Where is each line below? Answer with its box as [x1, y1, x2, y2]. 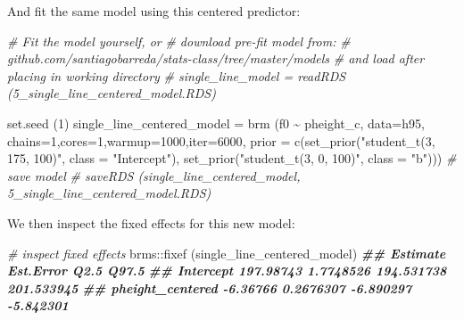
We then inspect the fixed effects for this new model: [7, 213, 295, 232]
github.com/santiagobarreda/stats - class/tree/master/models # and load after [7, 49, 425, 68]
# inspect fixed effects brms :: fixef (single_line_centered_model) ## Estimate [7, 243, 446, 262]
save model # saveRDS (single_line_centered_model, [7, 166, 301, 185]
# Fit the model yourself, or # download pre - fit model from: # [7, 31, 351, 50]
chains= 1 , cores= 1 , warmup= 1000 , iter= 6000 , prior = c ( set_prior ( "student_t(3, [7, 131, 435, 150]
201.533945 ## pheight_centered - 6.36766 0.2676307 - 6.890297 [7, 278, 412, 297]
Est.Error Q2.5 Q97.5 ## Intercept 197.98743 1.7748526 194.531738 [7, 261, 447, 280]
